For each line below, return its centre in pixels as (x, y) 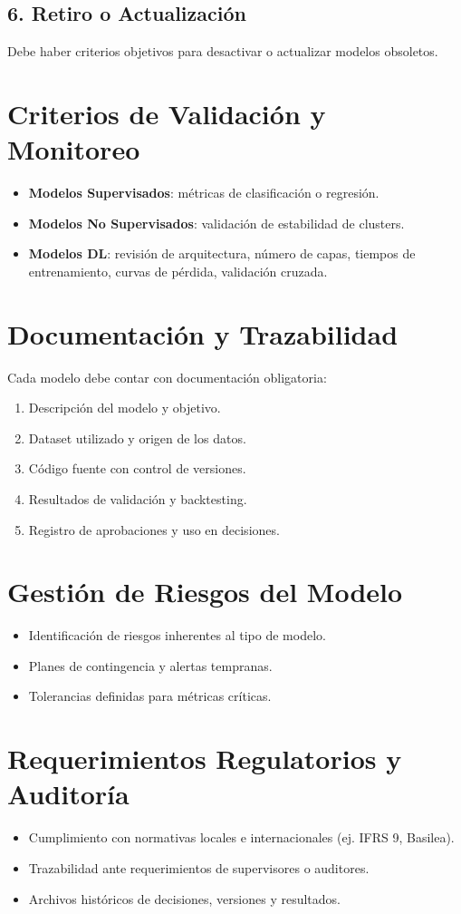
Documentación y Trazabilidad (203, 333)
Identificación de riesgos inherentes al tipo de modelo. (177, 635)
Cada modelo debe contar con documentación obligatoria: (167, 377)
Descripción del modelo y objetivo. (125, 408)
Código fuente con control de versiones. (137, 468)
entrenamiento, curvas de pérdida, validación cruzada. (178, 271)
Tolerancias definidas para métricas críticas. (150, 696)
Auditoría (68, 794)
